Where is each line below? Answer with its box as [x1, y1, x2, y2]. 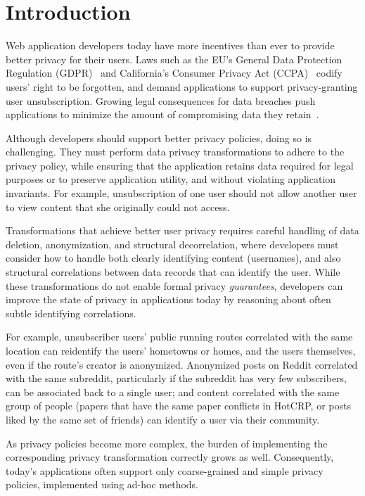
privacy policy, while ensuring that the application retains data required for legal [6, 158, 354, 172]
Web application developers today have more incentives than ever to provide [6, 38, 335, 53]
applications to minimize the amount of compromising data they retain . [6, 107, 319, 122]
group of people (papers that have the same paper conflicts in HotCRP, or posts [6, 398, 351, 413]
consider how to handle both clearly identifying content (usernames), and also [6, 250, 341, 265]
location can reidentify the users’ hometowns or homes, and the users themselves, [6, 343, 356, 357]
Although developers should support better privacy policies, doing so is [6, 130, 312, 145]
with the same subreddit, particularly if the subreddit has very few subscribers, [6, 371, 347, 386]
